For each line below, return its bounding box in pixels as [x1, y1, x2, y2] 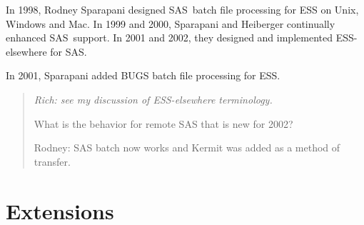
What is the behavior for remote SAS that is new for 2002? [34, 116, 293, 131]
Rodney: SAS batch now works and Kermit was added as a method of [34, 140, 340, 155]
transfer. [34, 154, 71, 169]
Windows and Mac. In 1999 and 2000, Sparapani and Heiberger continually [6, 16, 335, 31]
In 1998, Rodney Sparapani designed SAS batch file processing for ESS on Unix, [6, 2, 359, 16]
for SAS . [50, 44, 87, 59]
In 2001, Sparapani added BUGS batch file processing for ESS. [6, 68, 280, 83]
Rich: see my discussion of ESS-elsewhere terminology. [34, 91, 273, 106]
